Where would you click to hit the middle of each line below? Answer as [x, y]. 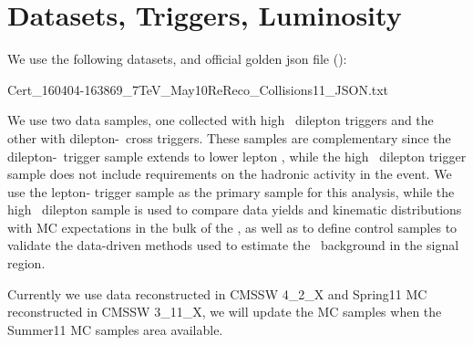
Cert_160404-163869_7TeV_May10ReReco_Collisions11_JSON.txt [198, 89]
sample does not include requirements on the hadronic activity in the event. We [230, 174]
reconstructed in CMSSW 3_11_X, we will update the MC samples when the [225, 312]
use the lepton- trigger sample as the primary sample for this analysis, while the [231, 191]
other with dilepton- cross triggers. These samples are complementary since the [229, 137]
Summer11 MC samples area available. [115, 329]
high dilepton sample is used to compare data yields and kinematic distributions [235, 209]
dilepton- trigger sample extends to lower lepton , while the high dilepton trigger [237, 156]
